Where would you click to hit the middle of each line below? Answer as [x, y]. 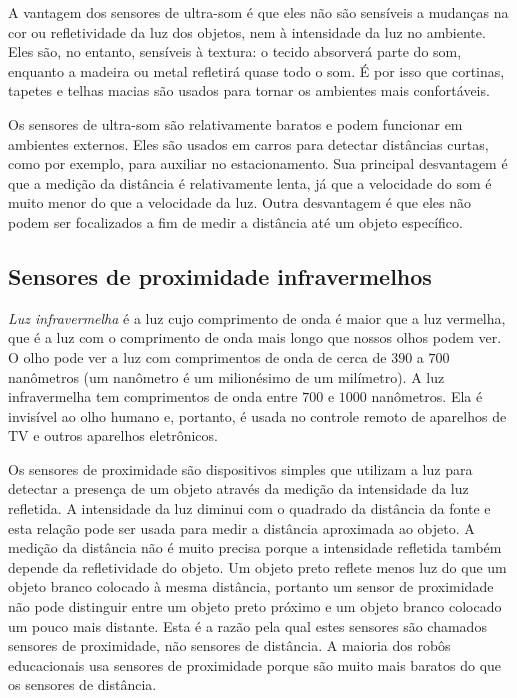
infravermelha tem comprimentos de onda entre [153, 396]
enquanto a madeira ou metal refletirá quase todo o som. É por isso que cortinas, [256, 70]
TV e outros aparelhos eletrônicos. [113, 435]
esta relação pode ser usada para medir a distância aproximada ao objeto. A [241, 527]
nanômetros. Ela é [427, 396]
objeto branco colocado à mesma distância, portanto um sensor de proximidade [251, 586]
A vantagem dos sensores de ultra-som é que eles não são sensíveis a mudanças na [258, 12]
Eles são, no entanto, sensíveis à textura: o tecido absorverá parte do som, [235, 51]
